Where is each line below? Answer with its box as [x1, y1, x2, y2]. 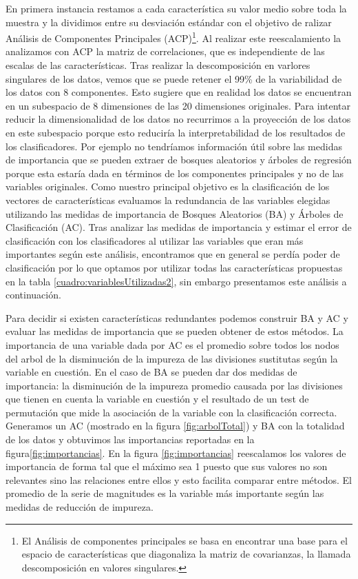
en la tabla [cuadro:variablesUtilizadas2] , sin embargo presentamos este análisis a [6, 274, 347, 288]
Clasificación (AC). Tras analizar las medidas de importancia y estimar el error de [6, 220, 352, 234]
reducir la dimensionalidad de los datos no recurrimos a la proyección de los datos [6, 112, 351, 126]
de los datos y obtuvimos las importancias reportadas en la [6, 432, 255, 447]
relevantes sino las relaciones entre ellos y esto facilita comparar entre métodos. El [6, 472, 352, 487]
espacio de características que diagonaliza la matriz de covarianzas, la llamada [21, 547, 351, 561]
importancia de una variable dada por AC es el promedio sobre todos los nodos [6, 337, 339, 352]
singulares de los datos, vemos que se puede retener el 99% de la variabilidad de [6, 71, 342, 85]
